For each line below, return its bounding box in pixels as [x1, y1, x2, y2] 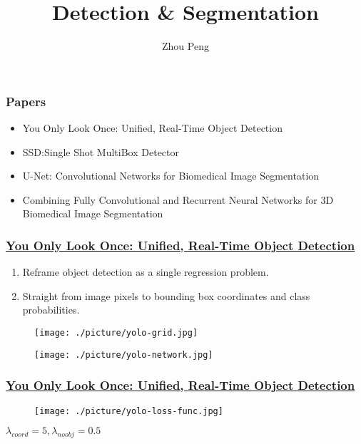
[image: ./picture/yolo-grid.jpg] [34, 327, 198, 338]
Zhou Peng [162, 38, 209, 53]
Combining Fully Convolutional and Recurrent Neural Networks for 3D [22, 192, 334, 207]
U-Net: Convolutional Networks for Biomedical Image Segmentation [22, 168, 320, 183]
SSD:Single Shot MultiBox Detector [22, 144, 180, 159]
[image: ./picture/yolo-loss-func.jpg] [34, 406, 223, 416]
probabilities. [22, 302, 80, 317]
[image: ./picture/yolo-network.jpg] [34, 349, 213, 360]
